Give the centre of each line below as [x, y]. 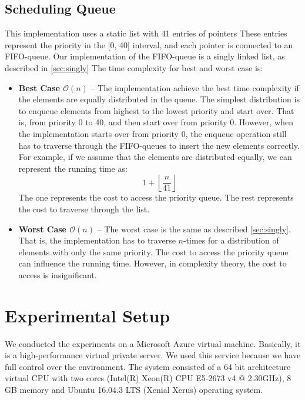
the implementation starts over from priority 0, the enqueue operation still [152, 133]
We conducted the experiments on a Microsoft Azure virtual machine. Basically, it [153, 343]
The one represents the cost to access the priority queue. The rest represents [156, 197]
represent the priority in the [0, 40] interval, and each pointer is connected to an [149, 44]
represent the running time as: [73, 168]
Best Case [39, 87]
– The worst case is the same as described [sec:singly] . [194, 229]
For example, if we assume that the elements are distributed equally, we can [155, 157]
